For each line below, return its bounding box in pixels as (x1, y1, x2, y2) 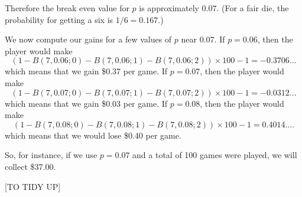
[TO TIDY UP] (5, 180, 61, 192)
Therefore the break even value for (5, 2, 129, 14)
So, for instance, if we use (5, 149, 98, 161)
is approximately (139, 2, 199, 14)
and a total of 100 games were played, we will (132, 149, 297, 161)
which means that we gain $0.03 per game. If (5, 97, 168, 109)
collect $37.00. (5, 160, 56, 172)
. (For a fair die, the (216, 2, 289, 14)
